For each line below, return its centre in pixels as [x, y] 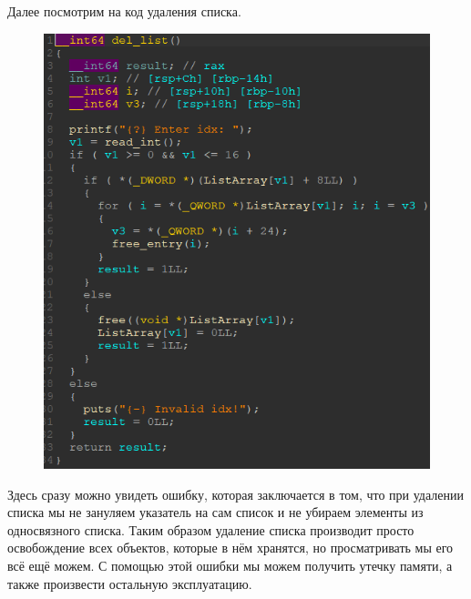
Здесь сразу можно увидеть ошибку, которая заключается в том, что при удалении [236, 494]
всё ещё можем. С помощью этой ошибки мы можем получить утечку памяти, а [230, 565]
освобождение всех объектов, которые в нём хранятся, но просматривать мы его [230, 548]
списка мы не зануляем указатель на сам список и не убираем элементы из [215, 512]
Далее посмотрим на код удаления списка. [124, 11]
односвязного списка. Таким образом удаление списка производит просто [211, 529]
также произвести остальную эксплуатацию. [130, 583]
